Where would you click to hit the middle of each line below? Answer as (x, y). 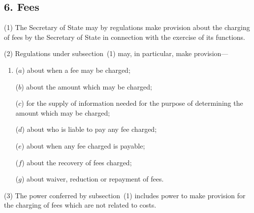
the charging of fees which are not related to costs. (80, 205)
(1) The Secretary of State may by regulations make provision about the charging (127, 27)
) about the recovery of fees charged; (77, 162)
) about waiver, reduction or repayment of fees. (93, 179)
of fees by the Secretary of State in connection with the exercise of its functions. (125, 37)
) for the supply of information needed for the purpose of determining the (132, 103)
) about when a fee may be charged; (76, 70)
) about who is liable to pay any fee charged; (89, 129)
